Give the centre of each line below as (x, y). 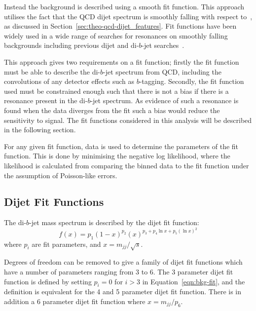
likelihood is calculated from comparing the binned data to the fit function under (127, 165)
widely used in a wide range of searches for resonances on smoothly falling (116, 35)
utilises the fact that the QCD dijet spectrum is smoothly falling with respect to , (128, 16)
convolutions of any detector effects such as (69, 81)
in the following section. (40, 130)
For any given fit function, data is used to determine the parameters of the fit (121, 146)
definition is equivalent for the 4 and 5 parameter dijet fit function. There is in (123, 292)
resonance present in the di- (46, 100)
